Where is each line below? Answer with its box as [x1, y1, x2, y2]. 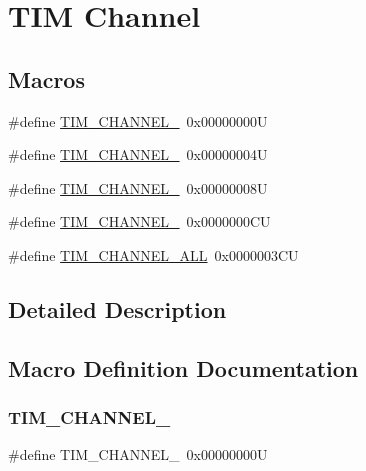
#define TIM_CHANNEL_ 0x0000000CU [8, 211, 271, 232]
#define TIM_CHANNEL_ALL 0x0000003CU [8, 244, 299, 265]
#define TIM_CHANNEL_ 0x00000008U [8, 177, 268, 198]
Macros [8, 63, 85, 94]
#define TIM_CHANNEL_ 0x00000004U [8, 144, 268, 165]
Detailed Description [8, 293, 227, 324]
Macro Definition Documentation [8, 352, 359, 383]
